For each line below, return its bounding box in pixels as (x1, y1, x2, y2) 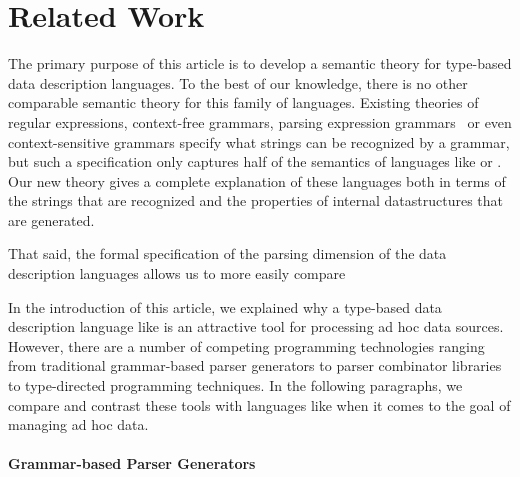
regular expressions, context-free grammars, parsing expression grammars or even (8, 111, 512, 132)
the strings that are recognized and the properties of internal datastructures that (8, 190, 503, 211)
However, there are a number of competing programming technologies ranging (8, 335, 485, 356)
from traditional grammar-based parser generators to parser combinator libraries (8, 355, 502, 376)
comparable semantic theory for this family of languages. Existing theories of (8, 92, 479, 113)
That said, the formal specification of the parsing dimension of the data (8, 243, 447, 264)
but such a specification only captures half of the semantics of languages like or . (8, 151, 502, 172)
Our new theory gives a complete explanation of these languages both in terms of (8, 170, 506, 191)
